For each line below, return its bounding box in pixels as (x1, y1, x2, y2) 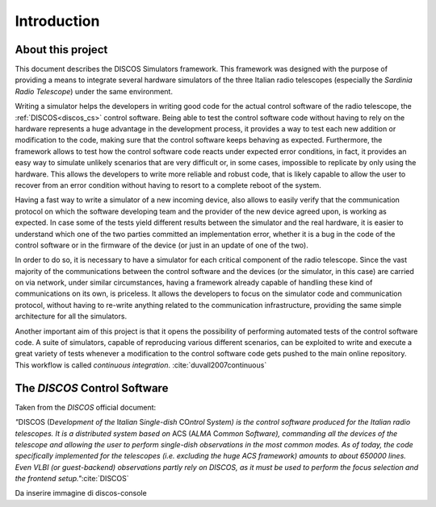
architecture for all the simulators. (15, 311, 128, 322)
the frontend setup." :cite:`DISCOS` (15, 474, 129, 484)
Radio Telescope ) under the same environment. (15, 86, 174, 96)
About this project (15, 43, 108, 56)
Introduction (15, 12, 100, 30)
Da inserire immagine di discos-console (15, 488, 147, 498)
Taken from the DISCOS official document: (15, 402, 157, 412)
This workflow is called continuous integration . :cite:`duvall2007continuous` (15, 359, 267, 370)
